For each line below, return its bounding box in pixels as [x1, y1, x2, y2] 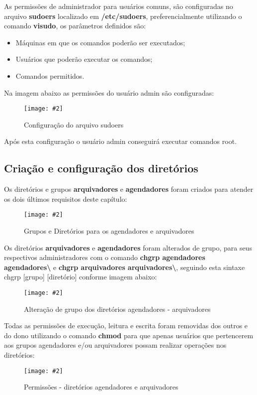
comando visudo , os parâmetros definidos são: [4, 20, 146, 31]
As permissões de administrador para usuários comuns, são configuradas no [4, 1, 233, 11]
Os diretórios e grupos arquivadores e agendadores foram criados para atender [4, 184, 254, 194]
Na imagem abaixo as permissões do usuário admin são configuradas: [4, 87, 214, 98]
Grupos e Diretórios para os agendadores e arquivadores [24, 226, 194, 236]
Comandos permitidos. [15, 70, 85, 81]
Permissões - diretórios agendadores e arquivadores [24, 382, 178, 392]
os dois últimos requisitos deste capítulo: [4, 193, 127, 204]
